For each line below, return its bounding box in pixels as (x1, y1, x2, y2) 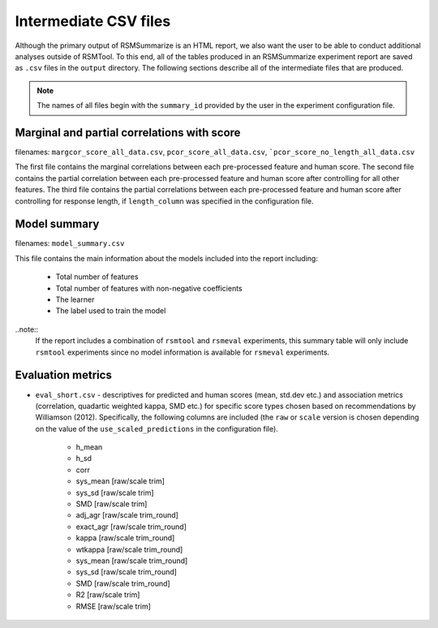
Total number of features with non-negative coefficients (55, 283, 243, 293)
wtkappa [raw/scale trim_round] (75, 544, 183, 554)
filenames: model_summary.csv (15, 239, 125, 248)
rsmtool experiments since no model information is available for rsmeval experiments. (35, 347, 330, 357)
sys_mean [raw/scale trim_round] (75, 556, 188, 566)
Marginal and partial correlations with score (15, 126, 241, 140)
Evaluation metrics (15, 368, 113, 382)
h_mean (75, 442, 103, 452)
